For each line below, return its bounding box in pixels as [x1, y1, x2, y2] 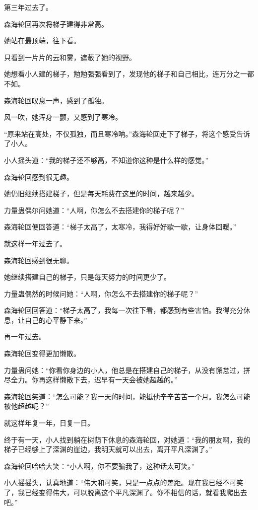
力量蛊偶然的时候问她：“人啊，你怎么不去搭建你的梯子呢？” [4, 288, 198, 298]
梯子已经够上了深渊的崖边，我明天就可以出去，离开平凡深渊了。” [4, 444, 212, 454]
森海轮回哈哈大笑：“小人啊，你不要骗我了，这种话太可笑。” [4, 460, 195, 471]
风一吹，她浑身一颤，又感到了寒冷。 [4, 112, 122, 122]
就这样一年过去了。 [4, 238, 66, 248]
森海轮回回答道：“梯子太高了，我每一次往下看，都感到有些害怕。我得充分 [4, 305, 244, 315]
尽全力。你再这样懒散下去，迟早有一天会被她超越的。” [4, 374, 178, 385]
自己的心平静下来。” [24, 314, 87, 325]
